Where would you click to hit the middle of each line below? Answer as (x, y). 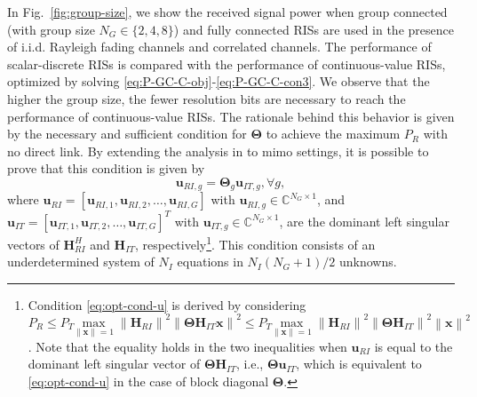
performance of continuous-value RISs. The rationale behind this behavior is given (231, 116)
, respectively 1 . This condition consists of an (255, 242)
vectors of (33, 244)
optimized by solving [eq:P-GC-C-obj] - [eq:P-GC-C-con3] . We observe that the (219, 81)
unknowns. (368, 262)
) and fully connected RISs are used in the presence (314, 29)
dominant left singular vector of (114, 364)
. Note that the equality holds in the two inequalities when (187, 346)
